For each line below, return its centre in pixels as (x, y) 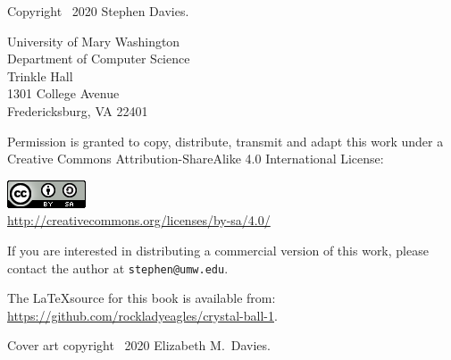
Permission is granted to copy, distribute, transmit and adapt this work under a (225, 141)
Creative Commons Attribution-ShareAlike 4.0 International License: (196, 159)
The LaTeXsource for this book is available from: (142, 298)
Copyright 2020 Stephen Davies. (98, 11)
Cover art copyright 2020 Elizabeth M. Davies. (139, 345)
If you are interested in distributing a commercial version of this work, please (218, 250)
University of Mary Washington (94, 41)
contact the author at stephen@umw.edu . (118, 268)
